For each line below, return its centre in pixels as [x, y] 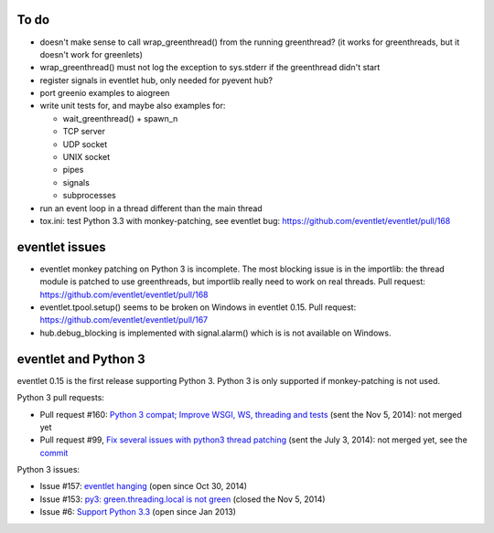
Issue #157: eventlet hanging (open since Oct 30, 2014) [143, 486]
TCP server [84, 132]
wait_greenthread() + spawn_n [120, 118]
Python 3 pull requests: [61, 398]
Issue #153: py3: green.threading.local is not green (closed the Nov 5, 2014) [183, 499]
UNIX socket [86, 157]
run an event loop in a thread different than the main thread [151, 208]
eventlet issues [62, 247]
